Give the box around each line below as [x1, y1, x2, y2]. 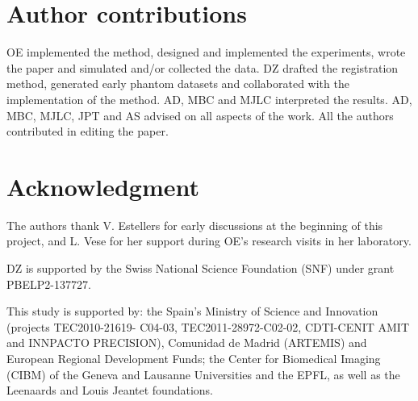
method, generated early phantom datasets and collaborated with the [6, 75, 349, 92]
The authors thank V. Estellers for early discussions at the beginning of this [6, 216, 383, 233]
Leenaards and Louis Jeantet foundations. [6, 382, 213, 399]
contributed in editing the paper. [6, 123, 169, 140]
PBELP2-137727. [6, 275, 91, 292]
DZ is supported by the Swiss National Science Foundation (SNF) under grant [6, 260, 395, 276]
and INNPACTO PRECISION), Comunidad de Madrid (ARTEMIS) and [6, 334, 367, 351]
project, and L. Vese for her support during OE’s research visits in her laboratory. [6, 232, 412, 249]
